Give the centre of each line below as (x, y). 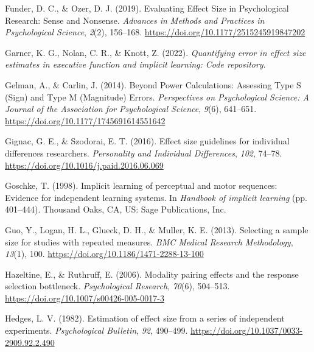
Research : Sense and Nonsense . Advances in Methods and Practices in (135, 20)
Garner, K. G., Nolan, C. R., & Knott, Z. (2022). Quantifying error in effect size (155, 52)
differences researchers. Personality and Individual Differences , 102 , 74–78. (144, 153)
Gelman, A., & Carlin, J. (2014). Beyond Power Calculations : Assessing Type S (153, 84)
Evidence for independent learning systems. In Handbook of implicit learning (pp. (156, 197)
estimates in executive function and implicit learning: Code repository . (135, 64)
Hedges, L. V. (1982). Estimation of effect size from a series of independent (145, 318)
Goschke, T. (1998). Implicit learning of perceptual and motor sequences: (141, 185)
